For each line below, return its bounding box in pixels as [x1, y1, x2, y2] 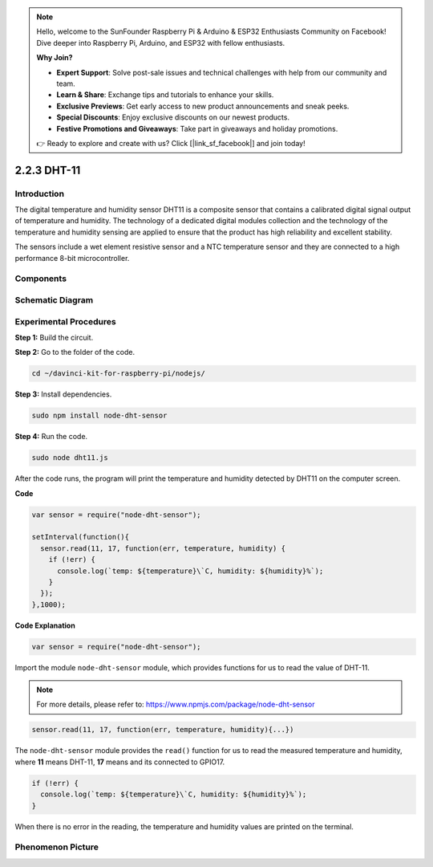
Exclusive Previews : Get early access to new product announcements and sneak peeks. [56, 101, 350, 111]
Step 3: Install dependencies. [14, 389, 112, 399]
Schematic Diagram [14, 294, 94, 305]
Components [14, 273, 67, 284]
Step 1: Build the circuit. [14, 332, 94, 342]
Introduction [14, 188, 64, 199]
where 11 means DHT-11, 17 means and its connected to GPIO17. [14, 757, 225, 767]
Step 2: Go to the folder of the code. [14, 348, 136, 357]
